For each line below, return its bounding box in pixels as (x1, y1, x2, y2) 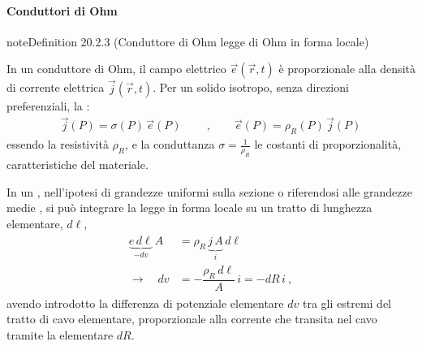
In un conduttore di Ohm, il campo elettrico (6, 60, 226, 77)
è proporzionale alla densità (278, 60, 416, 77)
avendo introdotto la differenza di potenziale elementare (6, 294, 284, 311)
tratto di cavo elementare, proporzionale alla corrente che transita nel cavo (6, 310, 377, 327)
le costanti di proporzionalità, (254, 136, 402, 153)
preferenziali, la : (6, 97, 90, 114)
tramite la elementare (6, 326, 114, 343)
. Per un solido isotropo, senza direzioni (153, 79, 349, 96)
